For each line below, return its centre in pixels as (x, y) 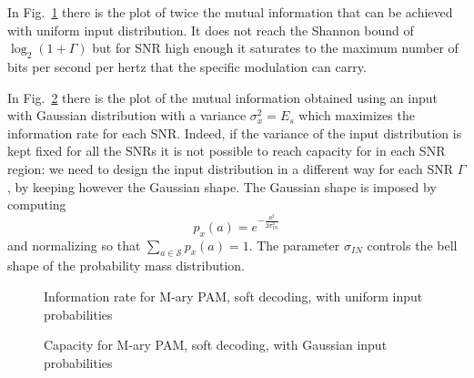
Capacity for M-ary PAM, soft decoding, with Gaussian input (216, 345)
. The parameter (294, 245)
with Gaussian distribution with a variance (127, 115)
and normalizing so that (74, 245)
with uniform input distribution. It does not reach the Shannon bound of (211, 30)
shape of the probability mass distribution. (126, 266)
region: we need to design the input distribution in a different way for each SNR (231, 168)
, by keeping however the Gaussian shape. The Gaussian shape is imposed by (222, 186)
